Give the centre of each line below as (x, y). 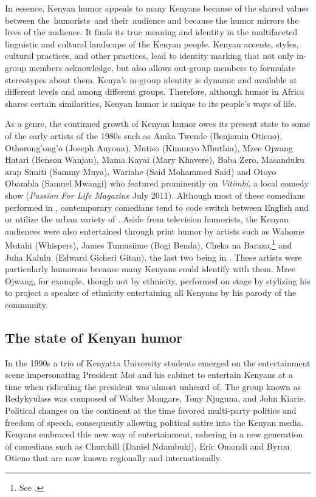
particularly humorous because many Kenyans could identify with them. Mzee (150, 269)
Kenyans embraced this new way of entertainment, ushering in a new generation (154, 434)
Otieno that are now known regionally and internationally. (113, 458)
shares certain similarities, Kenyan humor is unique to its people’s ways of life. (151, 103)
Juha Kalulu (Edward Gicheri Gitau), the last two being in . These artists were (153, 257)
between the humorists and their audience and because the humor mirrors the (152, 20)
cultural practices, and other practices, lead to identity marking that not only (149, 56)
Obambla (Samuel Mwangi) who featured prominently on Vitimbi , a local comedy (157, 183)
